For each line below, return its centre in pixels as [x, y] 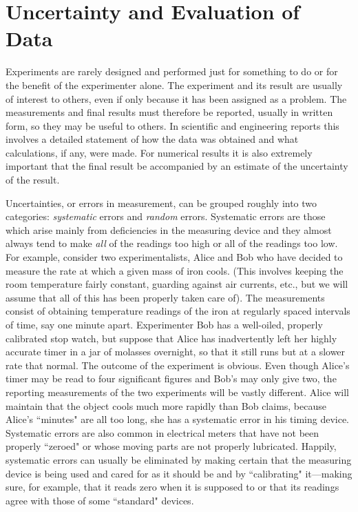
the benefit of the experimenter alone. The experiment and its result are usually [174, 85]
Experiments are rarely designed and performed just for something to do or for [172, 71]
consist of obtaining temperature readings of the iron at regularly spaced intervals [178, 311]
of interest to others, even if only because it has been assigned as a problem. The [176, 98]
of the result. [33, 180]
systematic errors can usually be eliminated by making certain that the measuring [179, 459]
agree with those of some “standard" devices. [100, 500]
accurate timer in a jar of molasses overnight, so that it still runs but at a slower [176, 352]
